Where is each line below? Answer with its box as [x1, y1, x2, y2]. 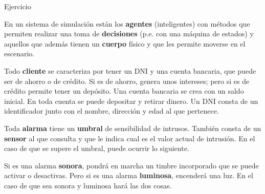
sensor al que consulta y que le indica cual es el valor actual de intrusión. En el [4, 133, 255, 143]
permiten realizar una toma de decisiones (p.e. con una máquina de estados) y [4, 28, 254, 39]
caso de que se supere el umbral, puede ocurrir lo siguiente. [4, 143, 189, 154]
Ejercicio [4, 1, 31, 11]
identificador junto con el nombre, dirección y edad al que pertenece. [4, 105, 219, 116]
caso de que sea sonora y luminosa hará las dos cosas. [4, 180, 172, 190]
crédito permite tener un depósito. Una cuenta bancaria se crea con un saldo [4, 85, 244, 96]
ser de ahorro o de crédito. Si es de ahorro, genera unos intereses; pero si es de [4, 75, 250, 86]
